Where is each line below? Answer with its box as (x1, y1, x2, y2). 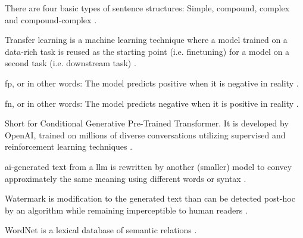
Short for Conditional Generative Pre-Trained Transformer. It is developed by (5, 117, 289, 129)
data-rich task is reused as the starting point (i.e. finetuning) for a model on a (5, 45, 290, 57)
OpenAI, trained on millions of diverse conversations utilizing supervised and (5, 128, 286, 141)
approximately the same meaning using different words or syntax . (5, 172, 246, 184)
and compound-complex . (5, 13, 97, 26)
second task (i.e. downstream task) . (5, 57, 136, 69)
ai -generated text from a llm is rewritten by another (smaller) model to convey (5, 160, 292, 172)
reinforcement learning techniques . (5, 140, 133, 153)
